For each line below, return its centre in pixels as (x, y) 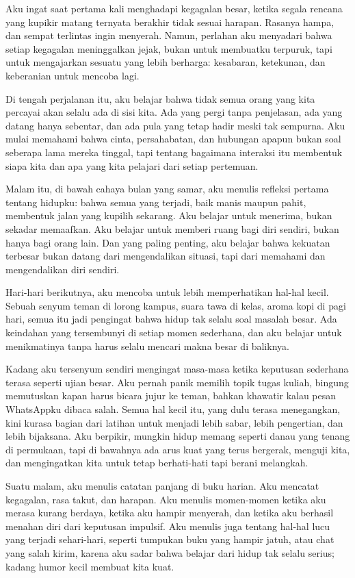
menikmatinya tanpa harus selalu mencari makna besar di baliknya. (147, 345)
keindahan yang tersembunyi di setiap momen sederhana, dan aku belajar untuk (174, 332)
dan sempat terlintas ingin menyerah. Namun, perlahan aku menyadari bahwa (169, 35)
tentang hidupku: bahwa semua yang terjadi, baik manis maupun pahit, (156, 202)
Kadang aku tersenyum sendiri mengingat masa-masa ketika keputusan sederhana (177, 369)
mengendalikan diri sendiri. (63, 269)
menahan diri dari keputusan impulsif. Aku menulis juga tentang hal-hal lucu (168, 526)
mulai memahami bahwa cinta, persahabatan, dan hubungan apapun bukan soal (173, 139)
